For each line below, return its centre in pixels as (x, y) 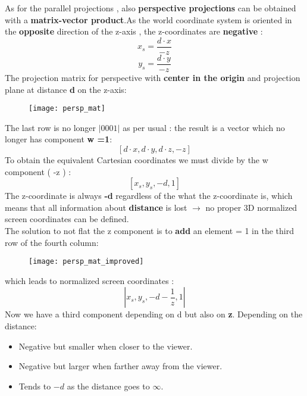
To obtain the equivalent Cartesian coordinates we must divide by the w (137, 159)
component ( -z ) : (38, 171)
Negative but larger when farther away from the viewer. (120, 366)
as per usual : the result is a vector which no (204, 127)
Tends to (35, 386)
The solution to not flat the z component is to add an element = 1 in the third (149, 230)
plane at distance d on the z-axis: (66, 89)
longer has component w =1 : (59, 139)
